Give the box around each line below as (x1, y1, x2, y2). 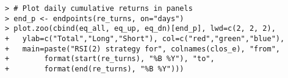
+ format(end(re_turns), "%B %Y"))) (5, 64, 184, 73)
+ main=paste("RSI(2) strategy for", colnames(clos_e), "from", (5, 44, 281, 53)
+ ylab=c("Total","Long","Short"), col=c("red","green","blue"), (5, 34, 285, 43)
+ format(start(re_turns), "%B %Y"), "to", (5, 54, 215, 63)
